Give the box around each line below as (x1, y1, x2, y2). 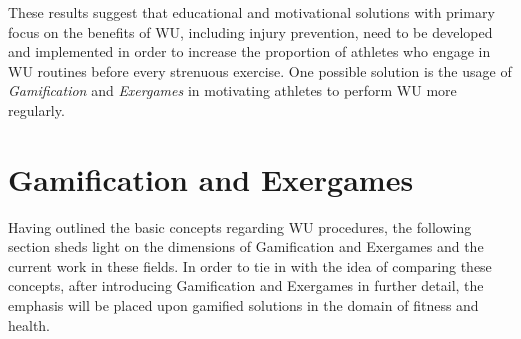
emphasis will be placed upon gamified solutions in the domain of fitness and (8, 295, 479, 316)
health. (8, 314, 51, 335)
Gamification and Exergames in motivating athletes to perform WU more (8, 80, 457, 101)
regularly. (8, 99, 65, 120)
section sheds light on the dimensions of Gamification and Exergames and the (8, 236, 484, 257)
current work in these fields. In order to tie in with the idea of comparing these (8, 255, 492, 276)
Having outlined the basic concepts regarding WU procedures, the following (8, 216, 472, 237)
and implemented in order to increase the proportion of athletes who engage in (8, 41, 491, 62)
